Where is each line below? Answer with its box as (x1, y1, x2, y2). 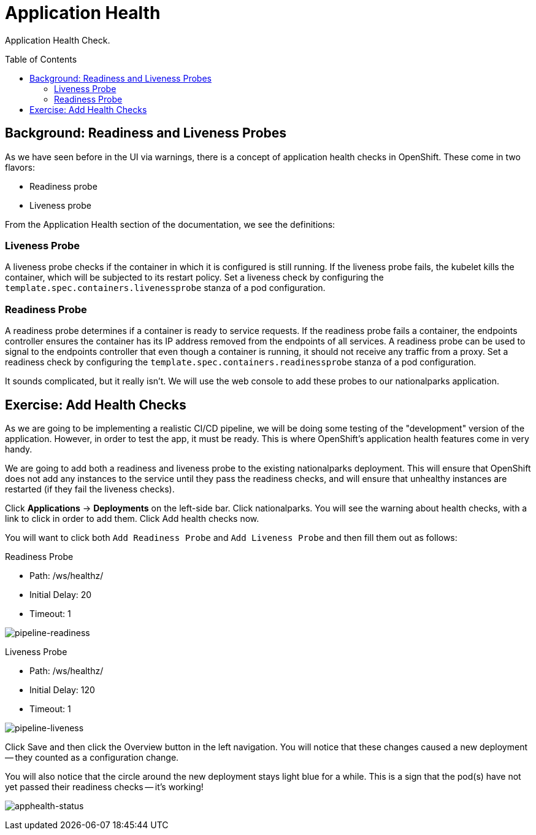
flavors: (5, 161, 35, 173)
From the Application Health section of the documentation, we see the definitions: (5, 219, 335, 230)
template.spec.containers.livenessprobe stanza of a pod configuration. (5, 282, 326, 293)
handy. (5, 443, 33, 454)
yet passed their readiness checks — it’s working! (5, 781, 204, 792)
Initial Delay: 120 (29, 684, 95, 695)
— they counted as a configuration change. (5, 751, 179, 763)
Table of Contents (5, 53, 77, 64)
